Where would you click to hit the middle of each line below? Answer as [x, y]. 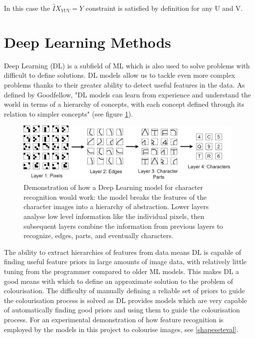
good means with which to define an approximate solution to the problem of [118, 281]
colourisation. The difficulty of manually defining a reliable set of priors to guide [125, 291]
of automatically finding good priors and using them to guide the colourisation [122, 310]
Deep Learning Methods [88, 42]
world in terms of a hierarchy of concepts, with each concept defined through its [124, 104]
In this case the [27, 8]
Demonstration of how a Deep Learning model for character [114, 187]
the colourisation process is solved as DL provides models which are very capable [126, 300]
